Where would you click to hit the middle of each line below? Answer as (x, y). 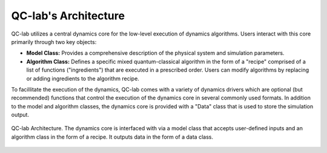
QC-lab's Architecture (68, 16)
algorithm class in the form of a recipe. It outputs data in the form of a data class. (112, 137)
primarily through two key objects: (54, 42)
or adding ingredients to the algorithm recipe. (83, 78)
